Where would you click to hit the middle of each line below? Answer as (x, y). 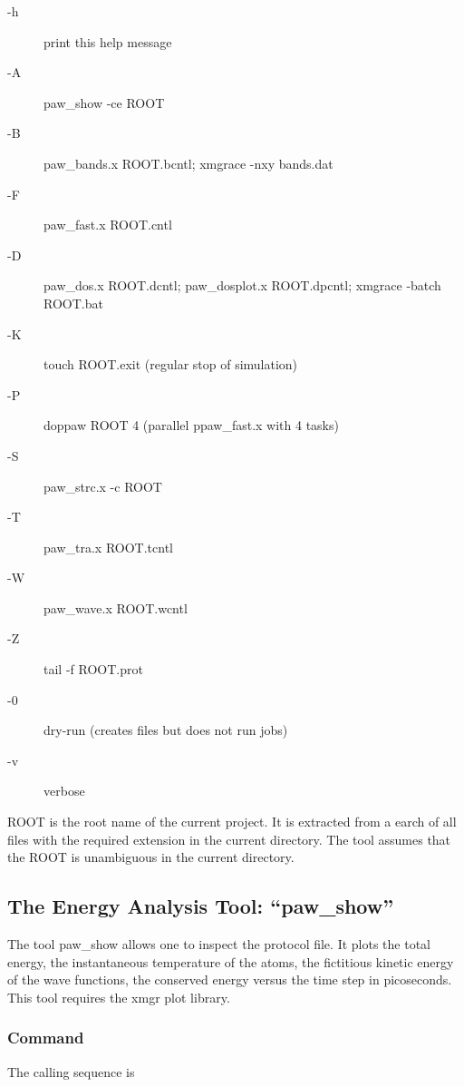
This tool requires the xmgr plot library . (119, 997)
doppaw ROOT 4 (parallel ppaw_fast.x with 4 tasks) (191, 425)
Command (46, 1038)
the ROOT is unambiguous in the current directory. (151, 857)
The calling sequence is (71, 1071)
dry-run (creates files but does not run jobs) (166, 730)
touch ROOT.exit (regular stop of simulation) (171, 364)
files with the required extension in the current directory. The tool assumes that (229, 839)
